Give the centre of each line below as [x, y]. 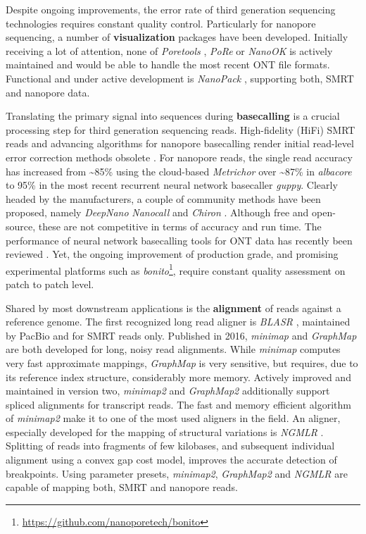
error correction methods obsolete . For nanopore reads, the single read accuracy [179, 157]
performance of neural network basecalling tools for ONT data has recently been [179, 240]
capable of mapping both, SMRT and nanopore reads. [122, 487]
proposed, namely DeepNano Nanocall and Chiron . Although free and [157, 212]
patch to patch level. [50, 284]
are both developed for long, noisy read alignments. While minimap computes [173, 349]
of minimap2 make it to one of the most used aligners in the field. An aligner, [173, 418]
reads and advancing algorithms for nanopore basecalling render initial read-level [180, 143]
